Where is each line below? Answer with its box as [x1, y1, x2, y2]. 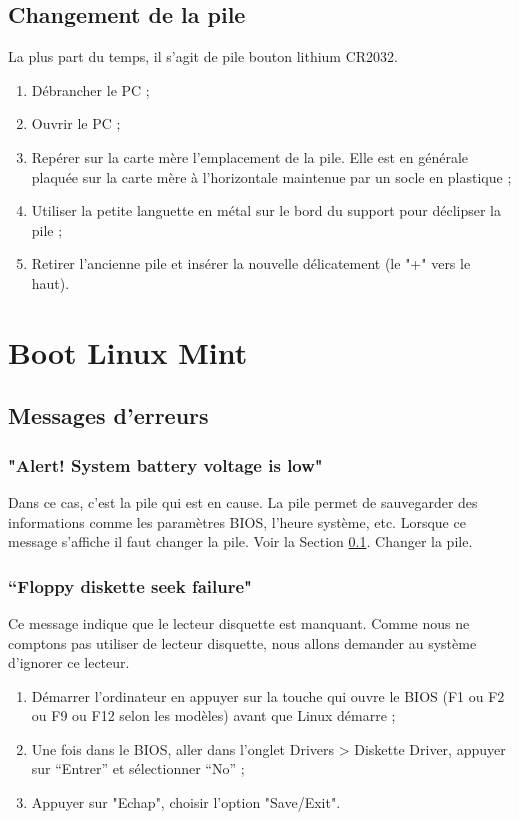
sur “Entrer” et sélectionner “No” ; [31, 758, 245, 779]
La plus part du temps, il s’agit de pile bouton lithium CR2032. [8, 46, 398, 67]
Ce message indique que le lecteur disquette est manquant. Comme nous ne [8, 612, 470, 633]
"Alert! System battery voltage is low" [8, 452, 323, 477]
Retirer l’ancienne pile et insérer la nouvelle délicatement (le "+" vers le [31, 253, 471, 274]
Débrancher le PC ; [31, 79, 150, 100]
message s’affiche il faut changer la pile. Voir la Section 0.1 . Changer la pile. [8, 531, 473, 552]
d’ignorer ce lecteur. [8, 652, 130, 673]
